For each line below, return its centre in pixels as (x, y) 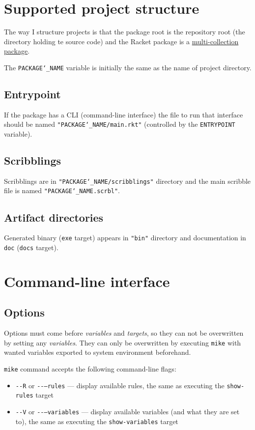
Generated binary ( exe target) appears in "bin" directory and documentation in (125, 238)
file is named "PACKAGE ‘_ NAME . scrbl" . (62, 190)
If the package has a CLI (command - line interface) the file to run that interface (124, 114)
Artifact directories (54, 217)
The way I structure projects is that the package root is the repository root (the (125, 32)
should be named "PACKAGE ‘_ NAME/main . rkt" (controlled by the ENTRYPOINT (120, 124)
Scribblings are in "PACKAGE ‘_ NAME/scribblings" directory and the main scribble (127, 181)
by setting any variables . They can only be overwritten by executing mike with (123, 342)
